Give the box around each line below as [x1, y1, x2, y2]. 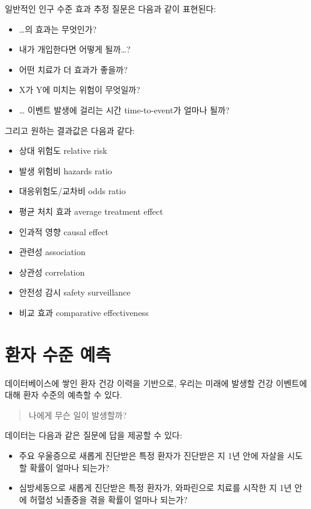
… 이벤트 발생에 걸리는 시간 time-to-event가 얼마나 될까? [19, 103, 230, 116]
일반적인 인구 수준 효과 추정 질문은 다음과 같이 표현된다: [5, 2, 216, 14]
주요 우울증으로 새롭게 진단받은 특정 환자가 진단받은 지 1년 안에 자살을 [19, 449, 284, 461]
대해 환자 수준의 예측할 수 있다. [5, 388, 122, 401]
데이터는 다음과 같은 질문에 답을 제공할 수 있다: [5, 429, 183, 441]
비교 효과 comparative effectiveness [19, 306, 149, 318]
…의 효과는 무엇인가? [19, 22, 97, 35]
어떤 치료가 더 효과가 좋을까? [19, 63, 128, 75]
